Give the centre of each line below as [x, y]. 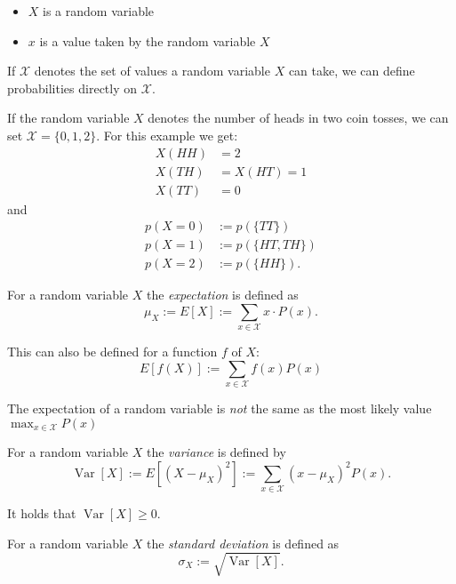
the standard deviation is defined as [243, 543]
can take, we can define [352, 71]
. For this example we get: [167, 135]
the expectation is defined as [222, 295]
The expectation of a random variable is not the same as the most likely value [220, 408]
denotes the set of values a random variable [152, 71]
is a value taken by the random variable [148, 40]
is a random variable [99, 11]
